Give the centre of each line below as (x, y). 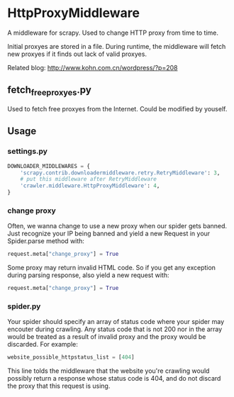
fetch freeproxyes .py (50, 91)
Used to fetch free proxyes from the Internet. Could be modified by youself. (117, 108)
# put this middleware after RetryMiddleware (89, 179)
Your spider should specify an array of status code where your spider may (116, 322)
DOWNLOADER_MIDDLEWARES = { (49, 166)
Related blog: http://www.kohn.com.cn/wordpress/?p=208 (93, 67)
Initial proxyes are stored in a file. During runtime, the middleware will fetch (117, 46)
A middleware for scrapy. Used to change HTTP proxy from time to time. (113, 33)
